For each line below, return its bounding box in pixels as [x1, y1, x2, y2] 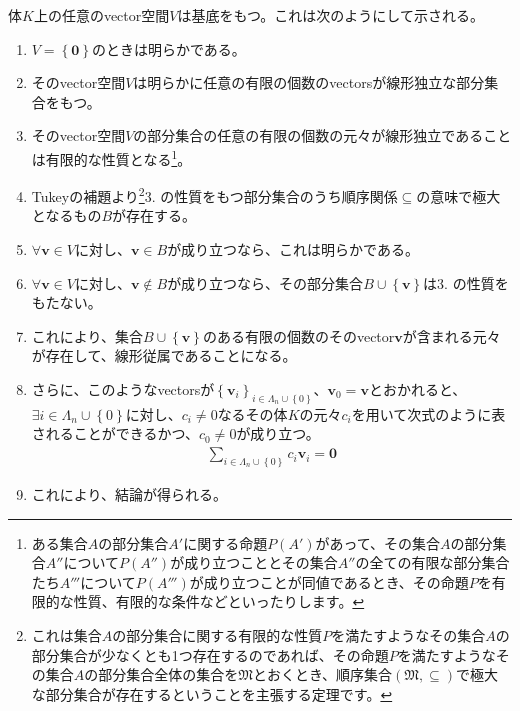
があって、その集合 [315, 532, 441, 553]
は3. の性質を [423, 272, 509, 293]
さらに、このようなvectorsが [31, 379, 215, 400]
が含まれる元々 [402, 325, 501, 346]
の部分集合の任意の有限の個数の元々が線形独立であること [133, 125, 512, 146]
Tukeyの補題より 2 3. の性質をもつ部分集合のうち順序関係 [31, 183, 398, 206]
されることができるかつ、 [31, 423, 199, 444]
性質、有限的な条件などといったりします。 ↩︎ [73, 591, 365, 612]
